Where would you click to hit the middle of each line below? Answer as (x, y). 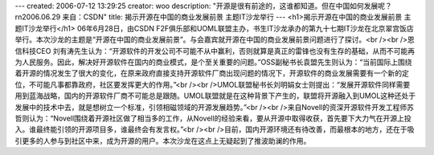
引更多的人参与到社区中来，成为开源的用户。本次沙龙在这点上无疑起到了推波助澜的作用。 (163, 141)
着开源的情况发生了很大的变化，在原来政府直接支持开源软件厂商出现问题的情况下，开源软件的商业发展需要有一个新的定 (212, 73)
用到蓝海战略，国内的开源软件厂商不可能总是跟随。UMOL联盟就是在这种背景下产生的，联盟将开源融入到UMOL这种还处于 (215, 96)
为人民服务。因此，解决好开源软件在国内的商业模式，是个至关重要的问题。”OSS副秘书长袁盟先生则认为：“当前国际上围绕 (213, 62)
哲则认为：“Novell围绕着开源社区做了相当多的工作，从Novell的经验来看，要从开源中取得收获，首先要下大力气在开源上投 (213, 118)
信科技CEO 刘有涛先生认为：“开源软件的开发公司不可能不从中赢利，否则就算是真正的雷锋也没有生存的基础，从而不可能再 (215, 51)
